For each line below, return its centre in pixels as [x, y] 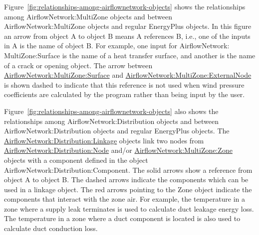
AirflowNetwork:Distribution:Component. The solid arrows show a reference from [128, 170]
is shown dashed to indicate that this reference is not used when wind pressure [124, 84]
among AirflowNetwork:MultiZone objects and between [88, 16]
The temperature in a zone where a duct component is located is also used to [122, 218]
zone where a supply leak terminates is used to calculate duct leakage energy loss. [129, 208]
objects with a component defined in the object [76, 160]
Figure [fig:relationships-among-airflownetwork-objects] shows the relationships [125, 6]
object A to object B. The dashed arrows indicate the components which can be [126, 179]
